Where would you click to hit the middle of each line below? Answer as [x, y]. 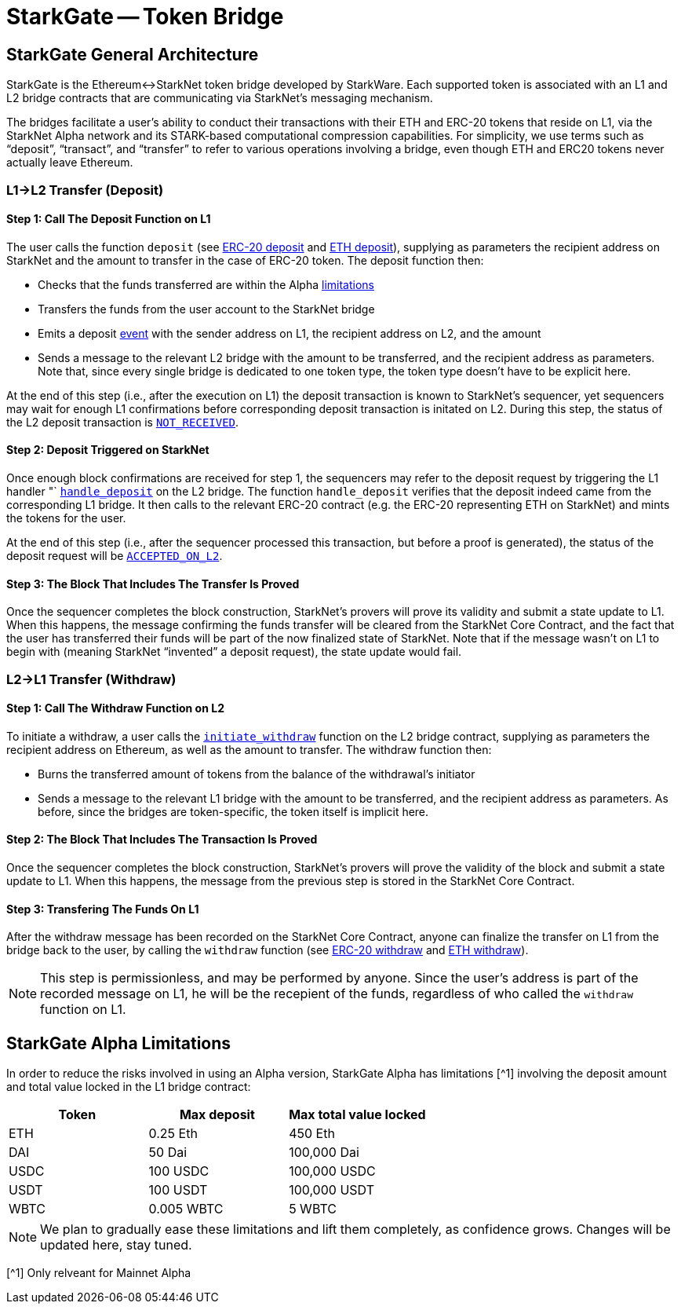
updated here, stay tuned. [116, 1245]
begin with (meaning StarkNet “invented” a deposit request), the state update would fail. [234, 652]
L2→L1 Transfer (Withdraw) [91, 679]
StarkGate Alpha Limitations [119, 1043]
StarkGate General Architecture [133, 54]
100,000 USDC [332, 1171]
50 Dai [168, 1153]
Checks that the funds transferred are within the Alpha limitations [206, 284]
